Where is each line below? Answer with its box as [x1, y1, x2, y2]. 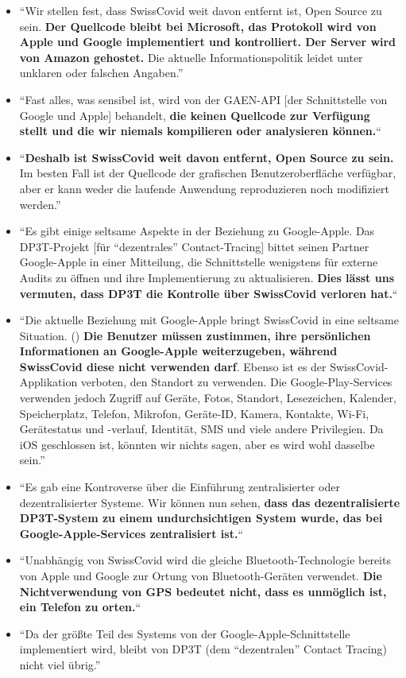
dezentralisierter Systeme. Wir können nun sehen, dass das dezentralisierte [19, 494, 400, 510]
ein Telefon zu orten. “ [19, 599, 141, 615]
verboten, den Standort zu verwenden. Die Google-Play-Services [80, 374, 392, 390]
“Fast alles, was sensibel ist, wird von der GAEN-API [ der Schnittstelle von [19, 91, 388, 107]
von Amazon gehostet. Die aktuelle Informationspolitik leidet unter [19, 48, 363, 65]
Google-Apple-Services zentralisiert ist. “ [19, 525, 243, 541]
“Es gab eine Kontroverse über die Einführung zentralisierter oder [19, 478, 340, 495]
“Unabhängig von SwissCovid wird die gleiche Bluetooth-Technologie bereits [19, 552, 391, 568]
